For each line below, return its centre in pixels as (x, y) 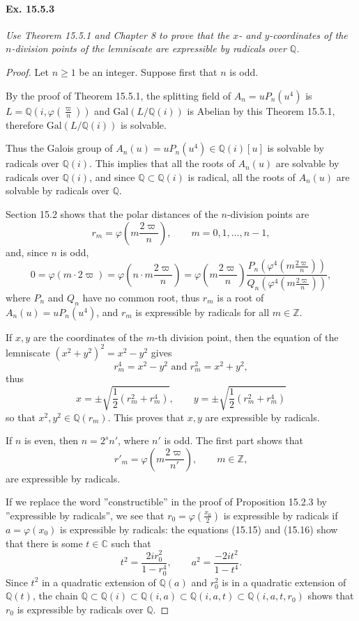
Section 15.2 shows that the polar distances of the (112, 213)
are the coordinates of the (88, 337)
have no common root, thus (141, 298)
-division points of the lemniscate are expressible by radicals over (149, 48)
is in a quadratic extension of (284, 582)
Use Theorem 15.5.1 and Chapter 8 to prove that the (118, 34)
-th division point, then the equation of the (247, 337)
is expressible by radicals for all (203, 312)
